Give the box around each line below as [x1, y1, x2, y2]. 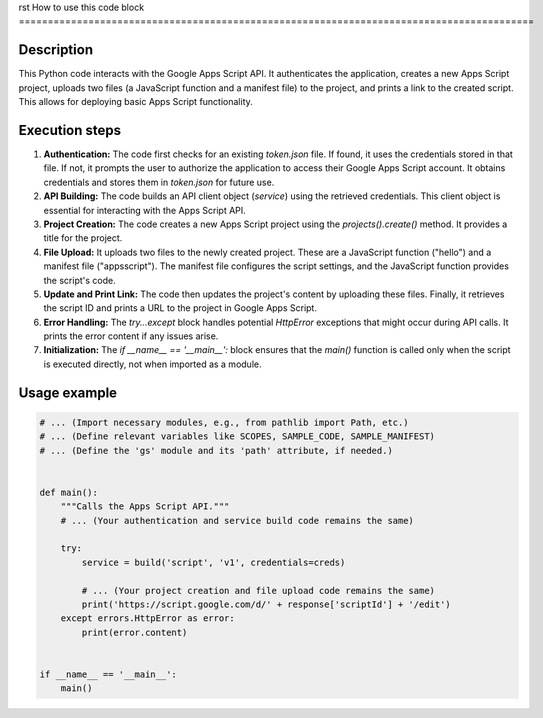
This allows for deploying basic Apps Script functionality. [18, 96, 254, 108]
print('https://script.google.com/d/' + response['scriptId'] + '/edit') [81, 598, 452, 610]
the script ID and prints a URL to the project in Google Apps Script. [43, 302, 317, 314]
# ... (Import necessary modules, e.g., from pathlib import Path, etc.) [39, 416, 409, 428]
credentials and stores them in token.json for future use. [43, 176, 275, 188]
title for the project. [43, 232, 123, 244]
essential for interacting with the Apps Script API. [43, 204, 247, 216]
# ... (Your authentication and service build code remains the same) [60, 515, 415, 526]
